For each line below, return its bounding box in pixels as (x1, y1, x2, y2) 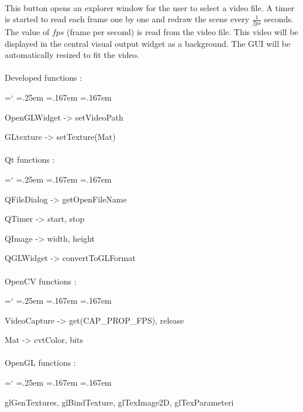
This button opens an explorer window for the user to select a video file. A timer (5, 1, 295, 13)
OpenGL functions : (5, 356, 76, 369)
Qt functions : (5, 153, 55, 166)
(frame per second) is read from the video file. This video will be (67, 26, 298, 38)
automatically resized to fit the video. (5, 49, 139, 61)
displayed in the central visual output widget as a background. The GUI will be (5, 37, 291, 49)
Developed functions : (5, 71, 82, 84)
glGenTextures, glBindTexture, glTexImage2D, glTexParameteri (5, 396, 234, 408)
